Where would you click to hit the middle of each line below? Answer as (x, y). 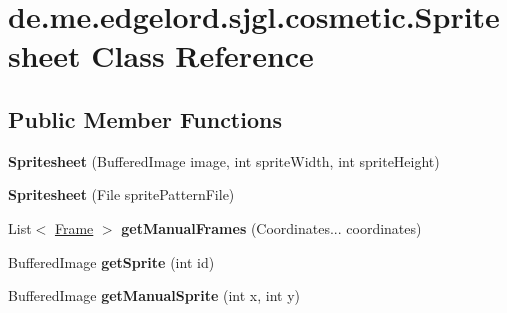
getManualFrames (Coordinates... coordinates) (271, 227)
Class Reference (202, 55)
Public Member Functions (145, 118)
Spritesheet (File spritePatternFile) (121, 194)
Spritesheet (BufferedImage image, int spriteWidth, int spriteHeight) (224, 160)
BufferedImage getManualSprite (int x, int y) (154, 295)
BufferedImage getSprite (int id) (111, 261)
